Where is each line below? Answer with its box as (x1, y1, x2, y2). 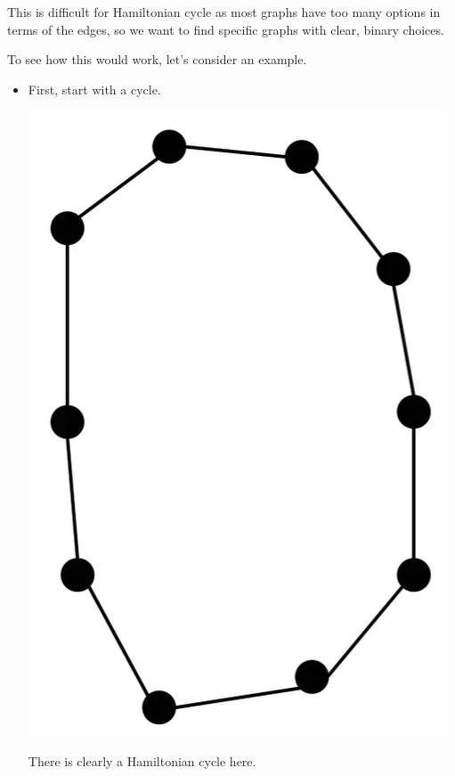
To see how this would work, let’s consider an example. (7, 50, 307, 69)
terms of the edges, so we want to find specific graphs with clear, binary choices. (7, 20, 444, 38)
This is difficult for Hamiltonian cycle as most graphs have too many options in (7, 3, 441, 20)
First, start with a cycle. (28, 79, 161, 98)
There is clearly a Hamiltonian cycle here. (28, 751, 256, 770)
